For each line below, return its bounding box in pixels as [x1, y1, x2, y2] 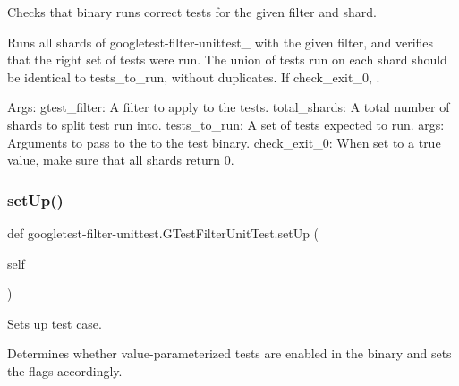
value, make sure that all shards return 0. [7, 150, 234, 169]
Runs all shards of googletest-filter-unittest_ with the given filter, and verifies [7, 32, 434, 51]
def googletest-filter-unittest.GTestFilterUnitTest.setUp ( [7, 223, 319, 242]
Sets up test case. [7, 313, 102, 332]
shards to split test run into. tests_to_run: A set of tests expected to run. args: [7, 115, 445, 133]
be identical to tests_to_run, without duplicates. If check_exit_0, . [7, 67, 380, 86]
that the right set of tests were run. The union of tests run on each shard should [7, 50, 447, 69]
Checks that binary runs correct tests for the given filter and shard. [7, 3, 377, 21]
